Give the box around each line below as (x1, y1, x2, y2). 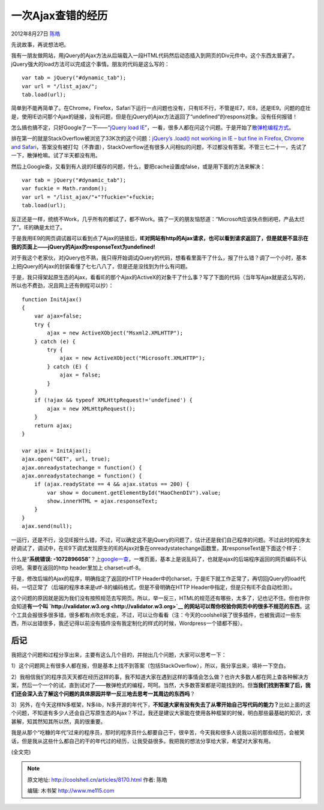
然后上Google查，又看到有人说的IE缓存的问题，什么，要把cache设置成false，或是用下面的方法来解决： (11, 163, 266, 170)
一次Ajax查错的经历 (11, 9, 108, 22)
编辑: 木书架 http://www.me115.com (27, 787, 115, 794)
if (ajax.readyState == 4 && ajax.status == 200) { (34, 481, 190, 488)
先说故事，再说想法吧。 (11, 41, 69, 48)
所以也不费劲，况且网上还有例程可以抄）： (11, 282, 114, 289)
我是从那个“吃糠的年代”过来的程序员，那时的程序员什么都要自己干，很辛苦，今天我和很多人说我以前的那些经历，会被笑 (11, 729, 305, 736)
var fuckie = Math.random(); (22, 185, 107, 192)
